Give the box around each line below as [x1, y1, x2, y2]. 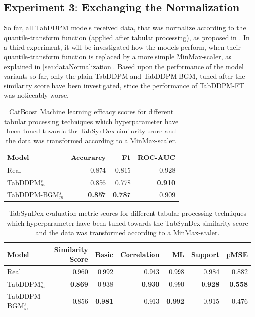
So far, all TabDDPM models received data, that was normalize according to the [4, 23, 246, 33]
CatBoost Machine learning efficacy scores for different [9, 106, 174, 116]
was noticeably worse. [4, 90, 69, 100]
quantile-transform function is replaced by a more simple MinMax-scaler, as [4, 51, 231, 61]
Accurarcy [71, 152, 106, 162]
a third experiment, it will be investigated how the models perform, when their [4, 42, 241, 52]
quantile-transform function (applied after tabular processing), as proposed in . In [4, 32, 250, 42]
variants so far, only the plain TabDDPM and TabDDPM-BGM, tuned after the [4, 71, 245, 81]
